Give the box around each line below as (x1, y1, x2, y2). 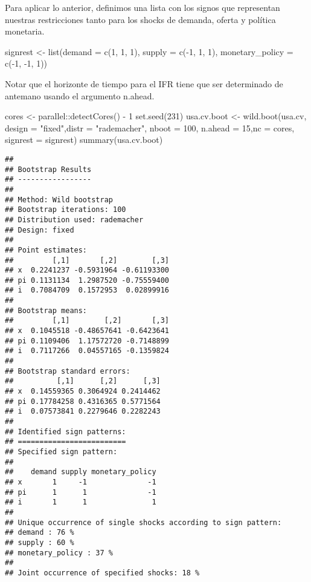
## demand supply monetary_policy (5, 468, 156, 477)
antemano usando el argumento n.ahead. (5, 89, 155, 102)
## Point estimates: (5, 245, 88, 254)
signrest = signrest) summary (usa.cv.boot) (5, 133, 163, 146)
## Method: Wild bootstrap (5, 195, 113, 204)
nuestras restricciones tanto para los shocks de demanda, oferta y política (5, 13, 276, 25)
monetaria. (5, 25, 45, 38)
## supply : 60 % (5, 538, 74, 547)
